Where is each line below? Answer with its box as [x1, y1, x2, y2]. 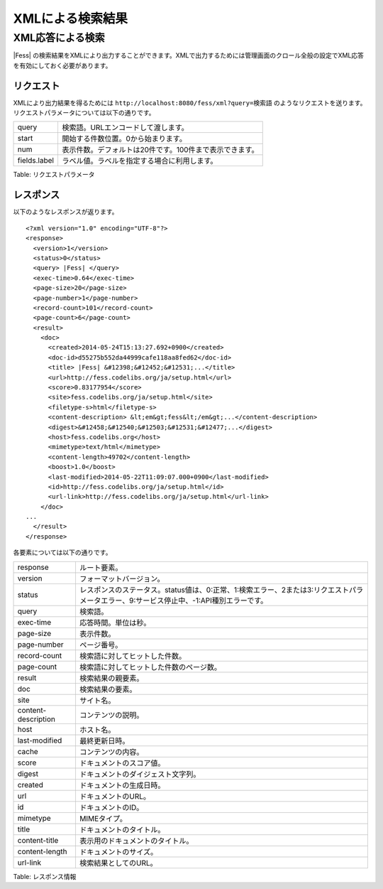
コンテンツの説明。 [79, 710, 144, 720]
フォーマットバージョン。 [79, 573, 165, 583]
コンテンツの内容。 [79, 747, 144, 757]
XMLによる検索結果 [13, 11, 128, 26]
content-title [17, 835, 59, 845]
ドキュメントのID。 [79, 802, 144, 812]
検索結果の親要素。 [79, 673, 144, 683]
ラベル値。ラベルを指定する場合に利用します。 [61, 156, 218, 166]
